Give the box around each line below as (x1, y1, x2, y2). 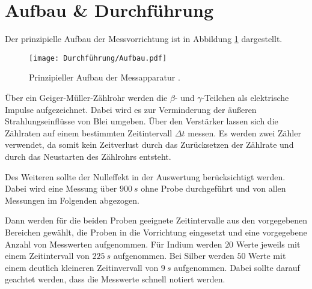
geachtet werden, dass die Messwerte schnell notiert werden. (5, 273, 225, 285)
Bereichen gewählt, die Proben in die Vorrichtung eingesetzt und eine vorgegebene (5, 225, 307, 238)
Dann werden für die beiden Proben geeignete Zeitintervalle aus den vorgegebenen (5, 214, 308, 227)
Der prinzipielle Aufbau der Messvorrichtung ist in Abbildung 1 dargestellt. (5, 32, 283, 45)
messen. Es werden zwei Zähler (188, 126, 301, 139)
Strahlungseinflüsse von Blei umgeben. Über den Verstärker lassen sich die (5, 115, 278, 127)
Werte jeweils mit (236, 237, 301, 250)
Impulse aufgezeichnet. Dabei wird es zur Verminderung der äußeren (5, 103, 257, 115)
